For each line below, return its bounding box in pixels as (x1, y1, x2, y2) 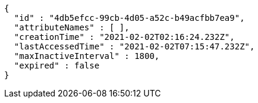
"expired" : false (14, 61, 100, 70)
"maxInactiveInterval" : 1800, (14, 51, 160, 61)
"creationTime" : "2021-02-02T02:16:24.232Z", (14, 32, 235, 42)
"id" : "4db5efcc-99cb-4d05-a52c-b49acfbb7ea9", (14, 13, 245, 23)
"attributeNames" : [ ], (14, 23, 130, 32)
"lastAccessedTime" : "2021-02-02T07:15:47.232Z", (14, 42, 255, 51)
